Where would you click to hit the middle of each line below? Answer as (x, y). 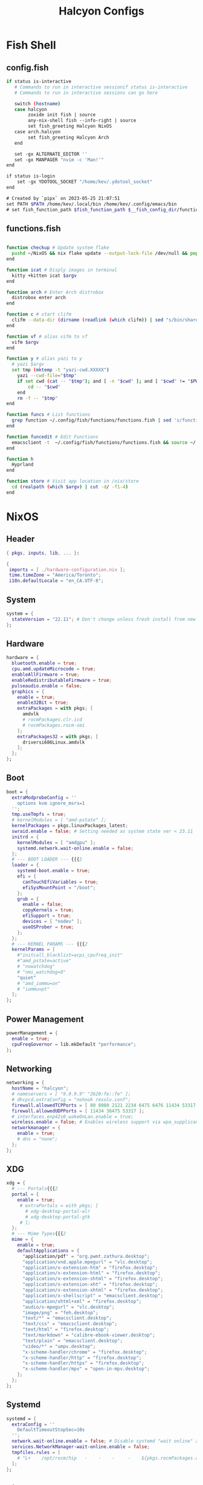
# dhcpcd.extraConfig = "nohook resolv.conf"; (71, 1100)
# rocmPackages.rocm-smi (53, 725)
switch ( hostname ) (37, 104)
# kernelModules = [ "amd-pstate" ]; (59, 820)
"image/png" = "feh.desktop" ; (60, 1312)
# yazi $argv (28, 365)
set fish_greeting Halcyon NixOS (70, 126)
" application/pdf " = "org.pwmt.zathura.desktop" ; (86, 1256)
